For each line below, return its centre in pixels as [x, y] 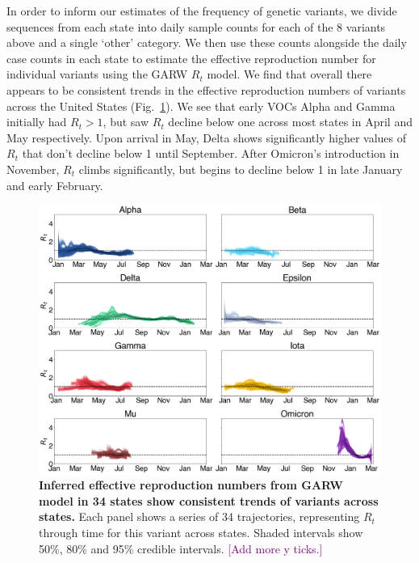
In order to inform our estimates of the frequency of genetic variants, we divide [202, 11]
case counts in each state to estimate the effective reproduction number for [191, 58]
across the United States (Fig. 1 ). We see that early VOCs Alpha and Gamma [201, 106]
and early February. [55, 185]
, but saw [126, 122]
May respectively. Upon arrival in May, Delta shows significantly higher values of [207, 137]
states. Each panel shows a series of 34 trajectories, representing [199, 516]
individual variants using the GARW [97, 74]
